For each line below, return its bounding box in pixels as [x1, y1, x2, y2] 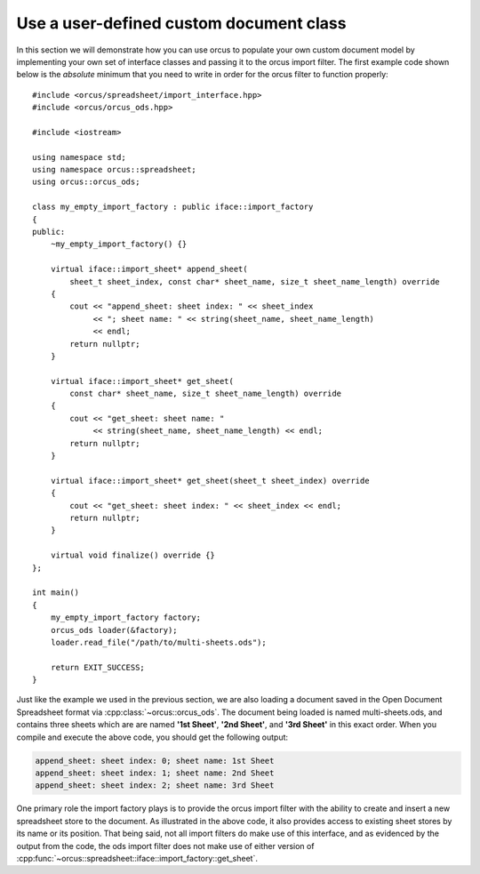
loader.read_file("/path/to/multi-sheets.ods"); [50, 637, 267, 647]
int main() [32, 588, 80, 597]
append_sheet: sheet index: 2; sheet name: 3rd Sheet [35, 781, 275, 790]
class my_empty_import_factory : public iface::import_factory [32, 202, 314, 212]
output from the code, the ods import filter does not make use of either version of [16, 840, 315, 851]
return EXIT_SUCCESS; [50, 662, 146, 672]
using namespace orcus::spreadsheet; [32, 164, 197, 175]
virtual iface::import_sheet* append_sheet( [50, 264, 248, 275]
